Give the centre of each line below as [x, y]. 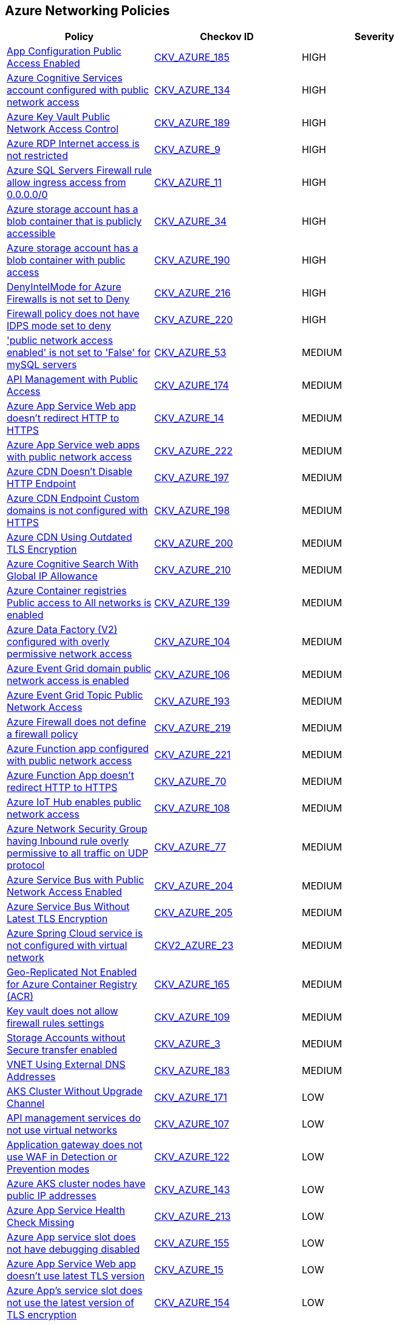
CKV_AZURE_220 [193, 320]
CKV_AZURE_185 [192, 57]
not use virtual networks [62, 1130]
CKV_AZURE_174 [191, 385]
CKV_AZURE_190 [192, 260]
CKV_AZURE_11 [188, 183]
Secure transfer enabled [62, 1050]
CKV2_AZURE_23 [194, 946]
